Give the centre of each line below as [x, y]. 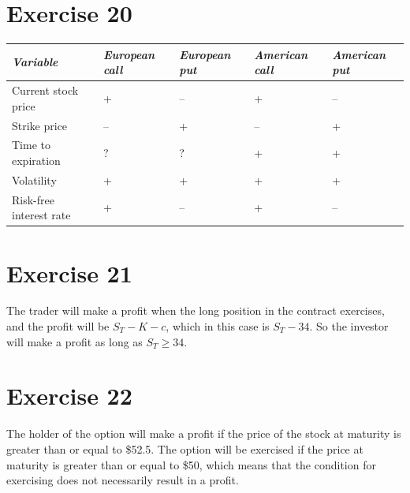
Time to [31, 145]
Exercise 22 [69, 396]
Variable [35, 62]
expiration [36, 160]
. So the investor [349, 326]
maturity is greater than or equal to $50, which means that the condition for [191, 464]
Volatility [34, 179]
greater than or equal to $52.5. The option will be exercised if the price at [185, 448]
